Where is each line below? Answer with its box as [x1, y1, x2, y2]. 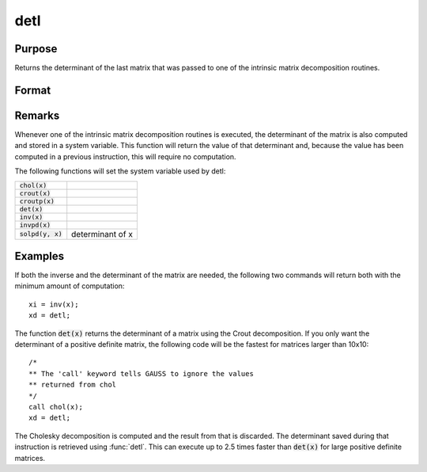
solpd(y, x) [19, 230, 62, 238]
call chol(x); [28, 402, 83, 411]
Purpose [14, 42, 58, 55]
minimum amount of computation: [14, 281, 125, 291]
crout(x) [19, 188, 51, 197]
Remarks [14, 108, 60, 122]
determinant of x [71, 228, 134, 239]
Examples [14, 249, 65, 263]
